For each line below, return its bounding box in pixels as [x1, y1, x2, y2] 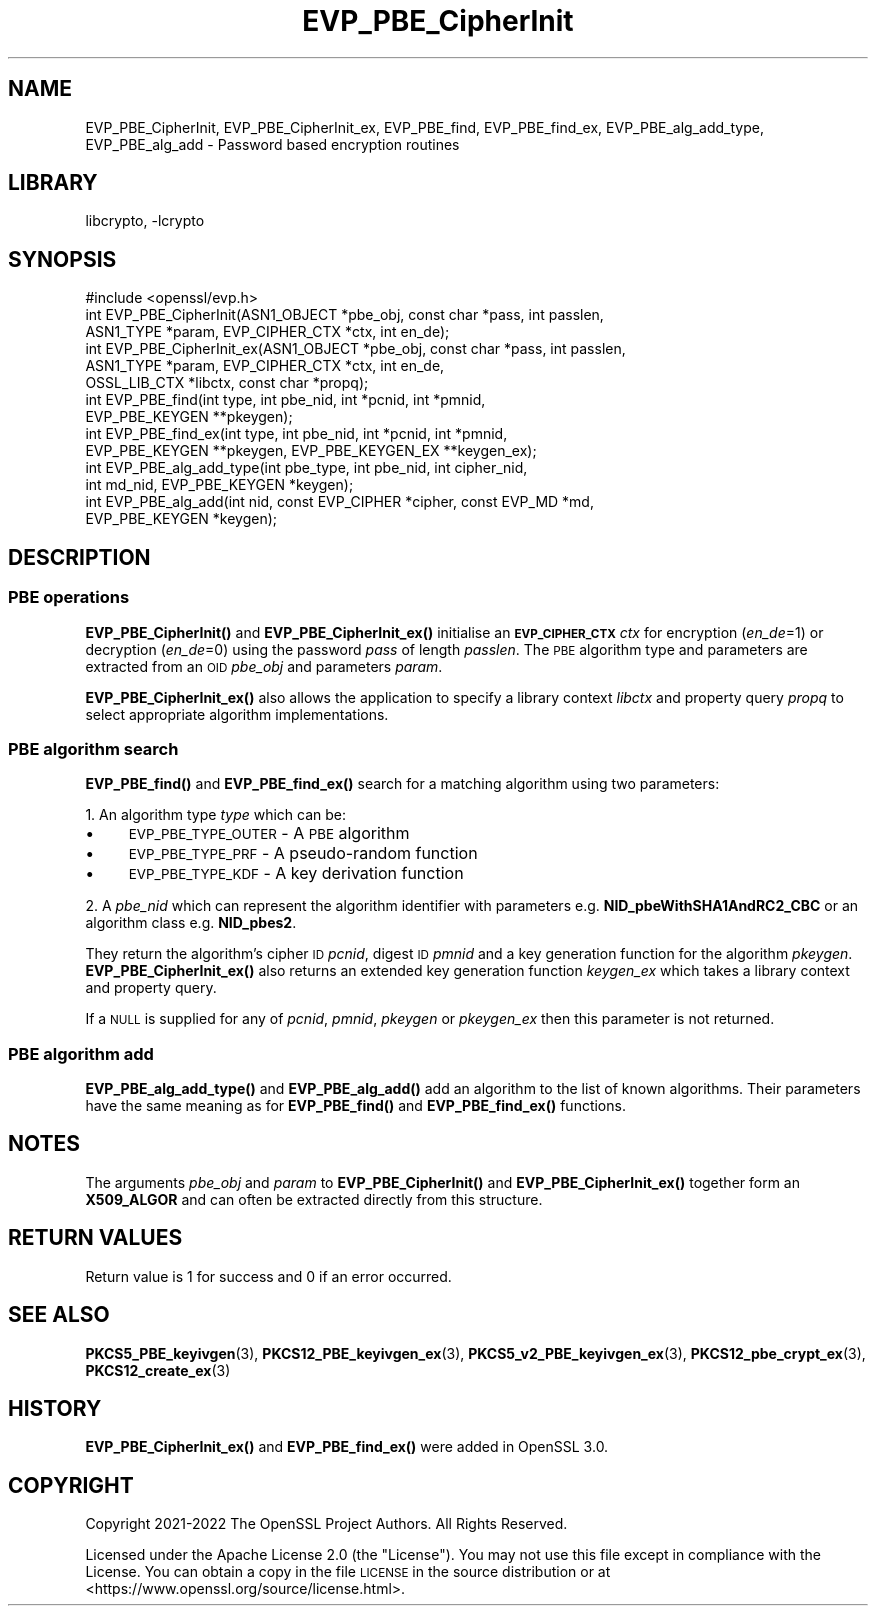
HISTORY [8, 1395, 102, 1421]
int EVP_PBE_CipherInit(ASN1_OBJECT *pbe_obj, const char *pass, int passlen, [85, 306, 604, 324]
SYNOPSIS [8, 246, 117, 272]
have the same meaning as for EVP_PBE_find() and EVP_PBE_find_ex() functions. [85, 1097, 626, 1114]
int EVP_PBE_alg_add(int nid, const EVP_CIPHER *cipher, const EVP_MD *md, [85, 493, 594, 511]
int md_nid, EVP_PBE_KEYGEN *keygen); [85, 476, 354, 494]
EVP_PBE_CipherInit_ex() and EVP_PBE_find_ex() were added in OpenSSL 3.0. [85, 1438, 609, 1456]
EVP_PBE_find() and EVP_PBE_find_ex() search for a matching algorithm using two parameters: [85, 775, 720, 793]
